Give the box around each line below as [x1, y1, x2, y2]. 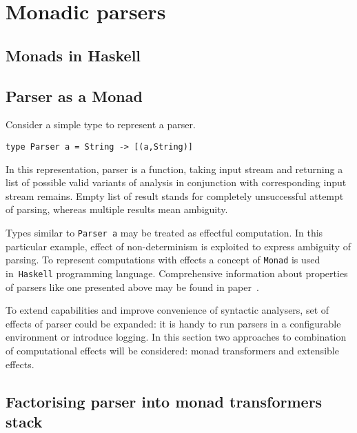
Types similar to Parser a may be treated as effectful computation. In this [6, 225, 323, 239]
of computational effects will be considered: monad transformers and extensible [6, 343, 339, 357]
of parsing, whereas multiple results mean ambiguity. [6, 202, 228, 216]
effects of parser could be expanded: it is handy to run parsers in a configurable [6, 316, 341, 330]
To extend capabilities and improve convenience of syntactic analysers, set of [6, 303, 329, 317]
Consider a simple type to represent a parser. [6, 117, 196, 132]
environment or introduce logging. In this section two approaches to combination [6, 330, 347, 344]
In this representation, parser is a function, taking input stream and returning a [6, 161, 343, 176]
